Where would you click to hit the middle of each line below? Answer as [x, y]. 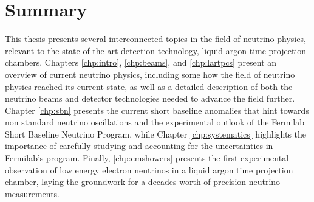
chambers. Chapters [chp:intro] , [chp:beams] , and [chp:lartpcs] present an [141, 62]
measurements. [32, 193]
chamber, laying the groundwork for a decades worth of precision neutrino [143, 182]
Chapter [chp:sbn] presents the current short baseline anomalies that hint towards [157, 110]
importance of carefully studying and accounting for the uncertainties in [139, 146]
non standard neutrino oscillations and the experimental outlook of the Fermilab [155, 122]
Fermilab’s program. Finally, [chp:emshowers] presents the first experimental [147, 158]
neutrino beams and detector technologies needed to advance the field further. [150, 98]
